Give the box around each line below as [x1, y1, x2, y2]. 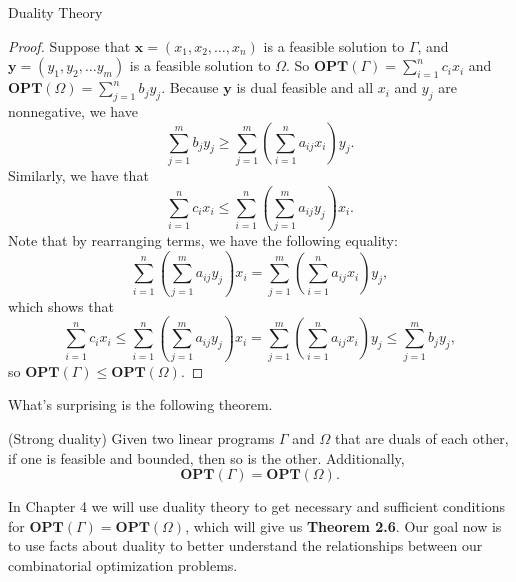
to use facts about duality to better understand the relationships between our [8, 535, 483, 556]
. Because [161, 77, 219, 98]
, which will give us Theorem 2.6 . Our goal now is [185, 515, 502, 536]
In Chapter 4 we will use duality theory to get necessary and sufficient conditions [8, 496, 506, 517]
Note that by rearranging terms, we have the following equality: [8, 230, 398, 251]
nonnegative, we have [8, 100, 138, 121]
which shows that [8, 295, 114, 316]
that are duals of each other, [335, 428, 509, 449]
